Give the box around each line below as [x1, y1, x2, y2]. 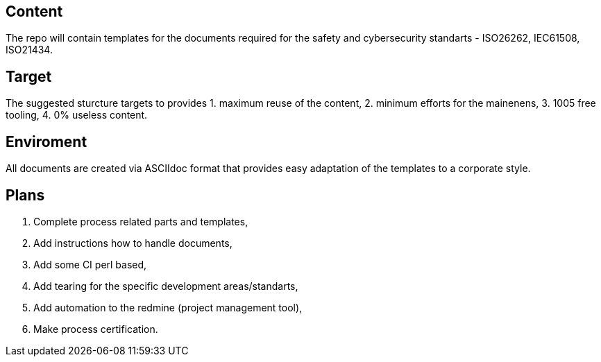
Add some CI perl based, [33, 258, 147, 270]
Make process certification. [33, 322, 158, 335]
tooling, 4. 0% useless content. [6, 109, 148, 121]
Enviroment [6, 132, 87, 150]
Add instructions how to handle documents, [33, 236, 232, 249]
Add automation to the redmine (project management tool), [33, 301, 303, 313]
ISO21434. [6, 44, 53, 56]
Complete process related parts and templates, [33, 215, 248, 227]
